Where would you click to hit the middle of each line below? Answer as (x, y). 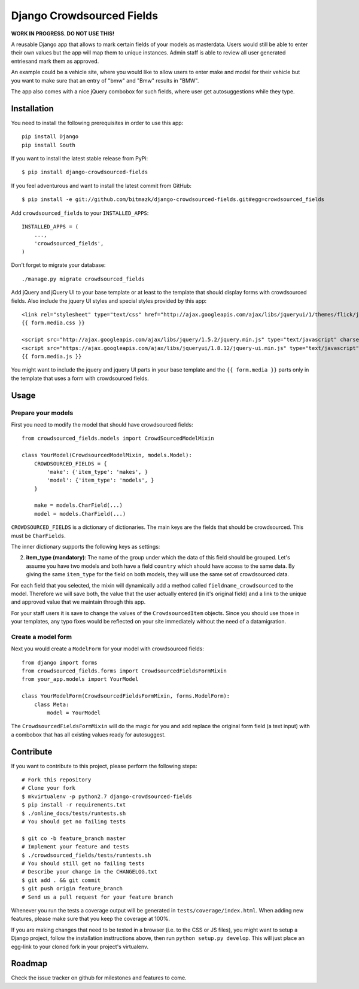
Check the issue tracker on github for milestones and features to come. (99, 978)
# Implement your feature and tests (75, 847)
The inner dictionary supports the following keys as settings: (86, 547)
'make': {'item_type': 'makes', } (98, 472)
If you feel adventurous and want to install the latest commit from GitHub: (101, 185)
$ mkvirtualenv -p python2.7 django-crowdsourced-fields (107, 796)
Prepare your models (42, 413)
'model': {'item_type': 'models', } (101, 480)
